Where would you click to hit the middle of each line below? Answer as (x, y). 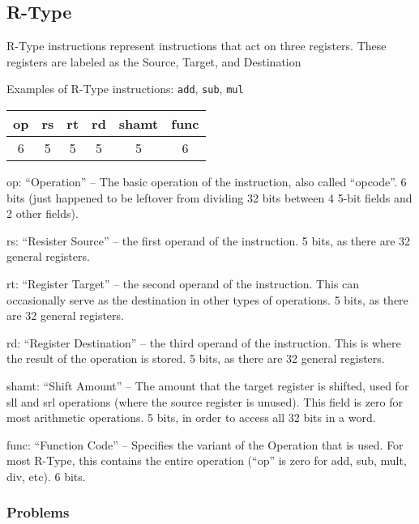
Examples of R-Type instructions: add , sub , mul (125, 89)
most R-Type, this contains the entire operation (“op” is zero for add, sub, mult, (207, 460)
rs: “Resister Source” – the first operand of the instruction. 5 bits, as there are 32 (209, 240)
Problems (38, 512)
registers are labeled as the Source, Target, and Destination (154, 61)
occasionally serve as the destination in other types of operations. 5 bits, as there (207, 299)
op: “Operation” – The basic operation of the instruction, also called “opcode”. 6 (207, 182)
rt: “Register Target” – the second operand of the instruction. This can (183, 284)
